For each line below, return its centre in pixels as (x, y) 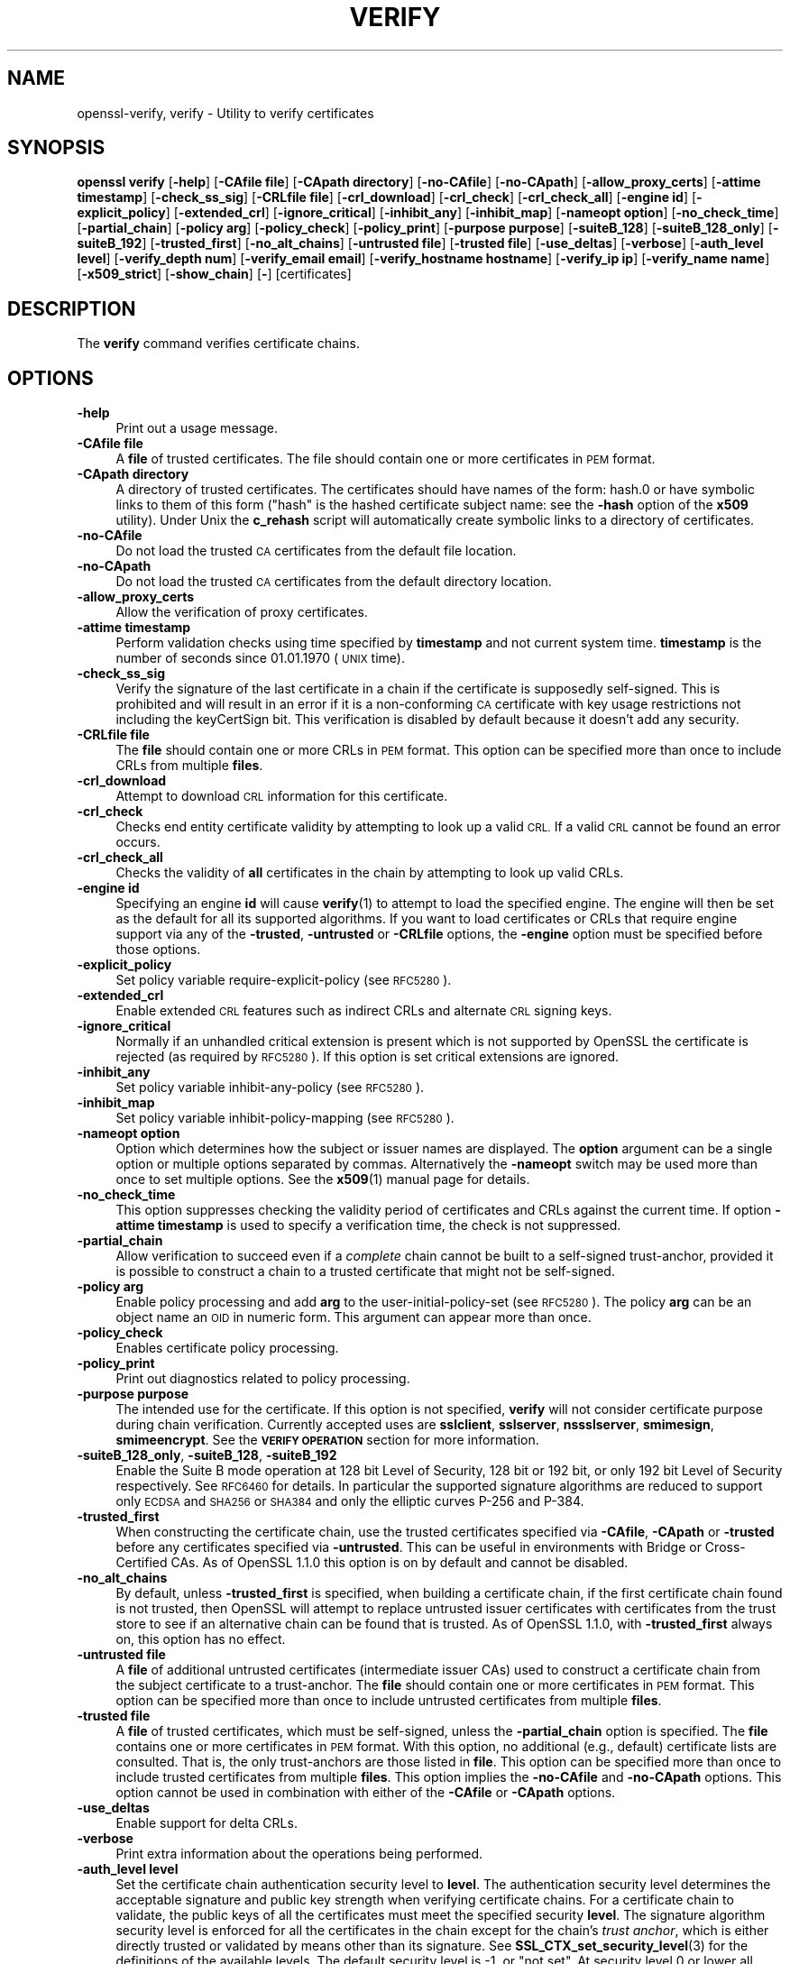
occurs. (138, 842)
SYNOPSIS (56, 148)
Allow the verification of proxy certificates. (242, 612)
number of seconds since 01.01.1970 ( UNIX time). (260, 658)
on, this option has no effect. (201, 1639)
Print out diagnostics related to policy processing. (263, 1379)
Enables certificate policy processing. (227, 1348)
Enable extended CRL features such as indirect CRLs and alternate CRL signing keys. (364, 1011)
